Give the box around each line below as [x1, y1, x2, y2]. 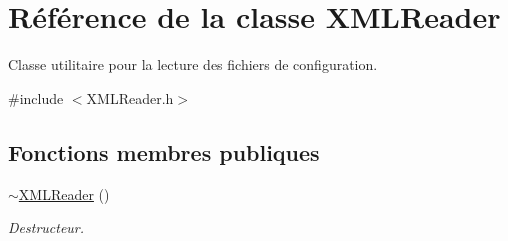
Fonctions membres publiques [8, 136, 320, 167]
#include [8, 87, 64, 108]
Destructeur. [8, 217, 85, 238]
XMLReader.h [86, 87, 174, 108]
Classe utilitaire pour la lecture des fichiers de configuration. [8, 54, 378, 75]
